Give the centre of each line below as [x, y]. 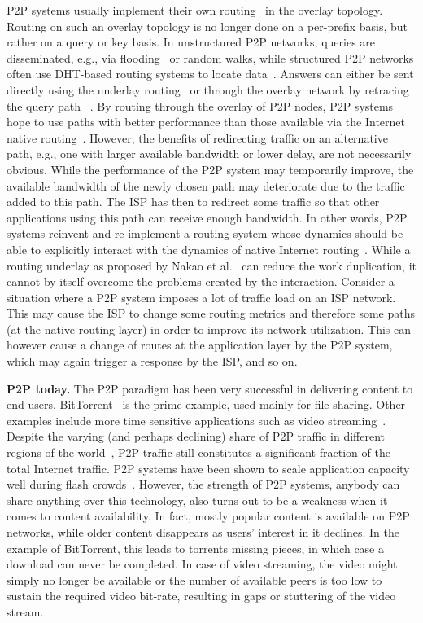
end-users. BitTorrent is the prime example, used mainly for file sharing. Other [206, 404]
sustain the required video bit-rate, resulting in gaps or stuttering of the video [201, 596]
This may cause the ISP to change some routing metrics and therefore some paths [211, 313]
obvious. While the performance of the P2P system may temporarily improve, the [210, 169]
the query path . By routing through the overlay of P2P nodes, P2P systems [200, 105]
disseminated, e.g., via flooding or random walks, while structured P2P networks [210, 57]
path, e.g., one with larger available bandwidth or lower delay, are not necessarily [209, 154]
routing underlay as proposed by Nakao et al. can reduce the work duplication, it [211, 265]
